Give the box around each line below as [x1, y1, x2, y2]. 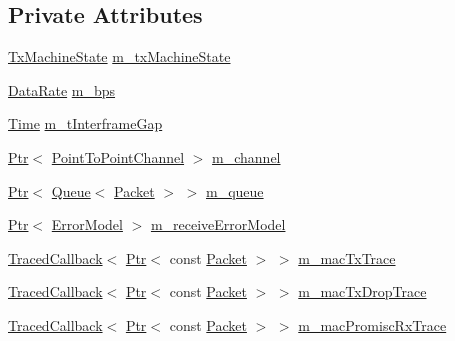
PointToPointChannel [51, 146, 185, 167]
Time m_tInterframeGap [8, 113, 163, 134]
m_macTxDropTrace [298, 281, 427, 302]
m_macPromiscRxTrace [298, 314, 447, 335]
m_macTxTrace [298, 247, 396, 268]
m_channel [212, 146, 281, 167]
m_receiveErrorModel [150, 214, 286, 235]
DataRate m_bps [8, 79, 116, 100]
